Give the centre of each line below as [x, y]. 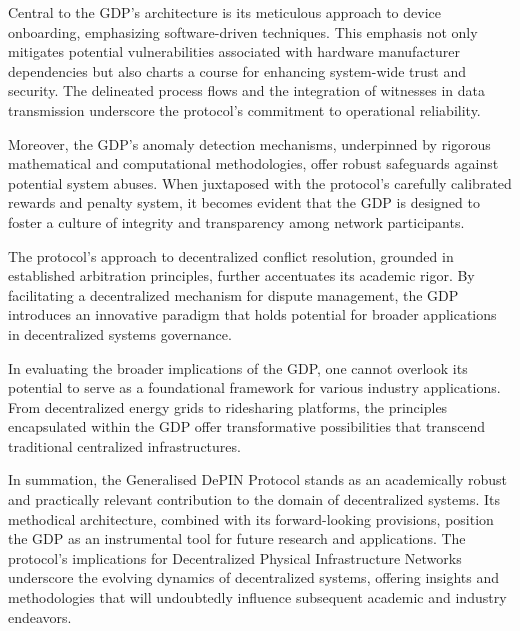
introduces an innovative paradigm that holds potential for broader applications [252, 314]
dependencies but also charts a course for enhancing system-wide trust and [237, 70]
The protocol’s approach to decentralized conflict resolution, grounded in [231, 255]
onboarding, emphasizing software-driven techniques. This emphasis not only [243, 31]
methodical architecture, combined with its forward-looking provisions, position [251, 518]
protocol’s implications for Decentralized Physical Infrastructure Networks [235, 557]
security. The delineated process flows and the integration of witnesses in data [247, 90]
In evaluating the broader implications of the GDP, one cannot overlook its [238, 367]
